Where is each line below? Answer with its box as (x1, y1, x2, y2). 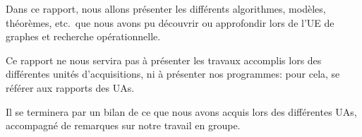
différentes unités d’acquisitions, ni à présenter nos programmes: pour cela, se (6, 66, 340, 81)
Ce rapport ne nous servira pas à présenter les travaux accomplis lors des (6, 52, 322, 67)
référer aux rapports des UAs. (6, 80, 135, 95)
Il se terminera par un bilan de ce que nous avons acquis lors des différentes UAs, (6, 104, 357, 119)
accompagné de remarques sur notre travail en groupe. (6, 118, 241, 133)
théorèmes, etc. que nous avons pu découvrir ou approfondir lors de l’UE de (6, 15, 334, 30)
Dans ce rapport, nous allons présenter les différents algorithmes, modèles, (6, 1, 326, 16)
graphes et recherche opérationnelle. (6, 29, 161, 44)
